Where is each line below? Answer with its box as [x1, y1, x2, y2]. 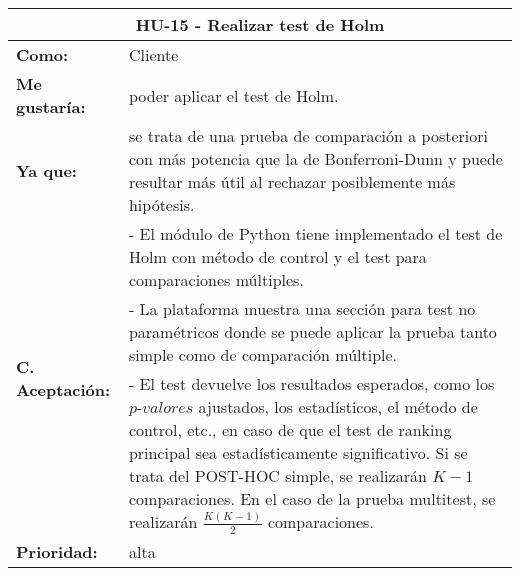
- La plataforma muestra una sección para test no [128, 297, 476, 320]
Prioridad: [16, 539, 98, 563]
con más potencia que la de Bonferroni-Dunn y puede [128, 147, 503, 170]
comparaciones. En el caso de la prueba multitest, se [128, 487, 496, 510]
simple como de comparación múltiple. [128, 343, 398, 366]
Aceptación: [16, 377, 111, 401]
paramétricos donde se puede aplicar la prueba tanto [128, 320, 497, 343]
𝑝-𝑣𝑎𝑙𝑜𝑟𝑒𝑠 [128, 400, 194, 416]
